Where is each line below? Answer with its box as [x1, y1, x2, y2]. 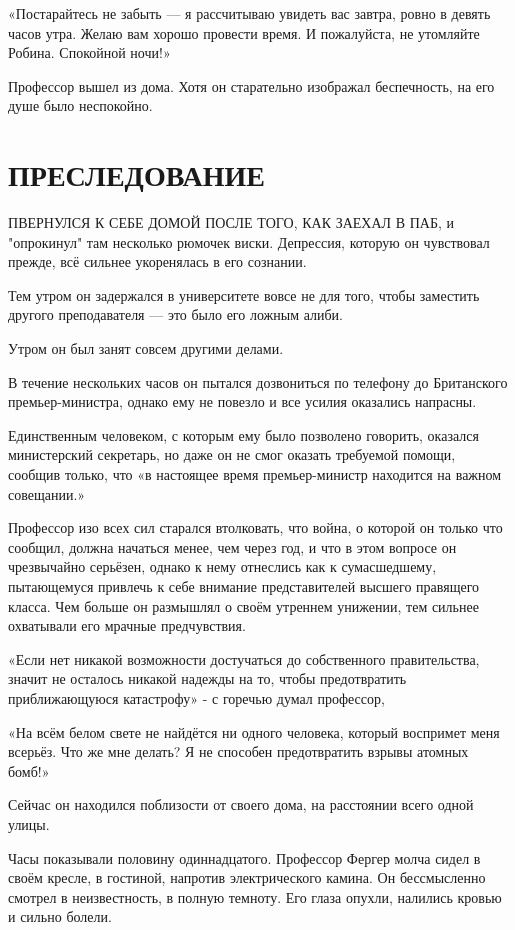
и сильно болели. [8, 906, 112, 927]
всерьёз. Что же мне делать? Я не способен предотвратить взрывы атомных [8, 741, 469, 762]
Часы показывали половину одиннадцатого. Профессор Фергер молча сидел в [8, 847, 481, 868]
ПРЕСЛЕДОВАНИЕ [8, 154, 266, 195]
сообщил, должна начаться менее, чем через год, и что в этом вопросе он [8, 536, 457, 557]
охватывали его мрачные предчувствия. [8, 615, 246, 636]
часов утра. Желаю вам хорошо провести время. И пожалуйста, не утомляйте [8, 22, 480, 43]
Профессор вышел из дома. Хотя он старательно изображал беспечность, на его [8, 75, 495, 96]
